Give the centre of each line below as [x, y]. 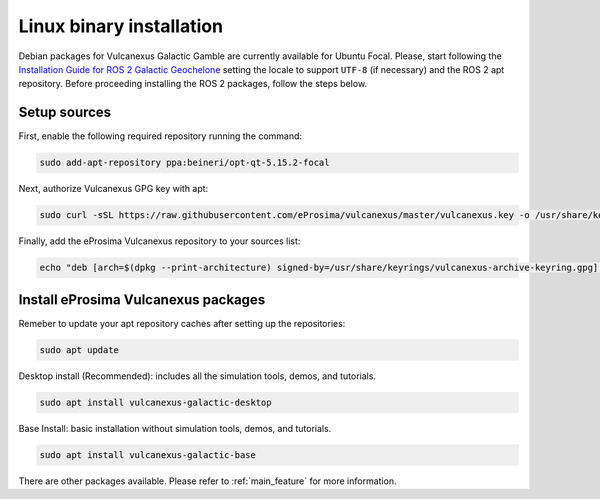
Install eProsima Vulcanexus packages [142, 299]
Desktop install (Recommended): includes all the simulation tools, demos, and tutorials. [197, 376]
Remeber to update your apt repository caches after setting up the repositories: [182, 323]
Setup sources [65, 112]
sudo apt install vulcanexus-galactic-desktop [155, 402]
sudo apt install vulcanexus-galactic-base [148, 454]
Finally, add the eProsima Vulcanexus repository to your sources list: [159, 241]
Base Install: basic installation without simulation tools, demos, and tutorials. [175, 428]
